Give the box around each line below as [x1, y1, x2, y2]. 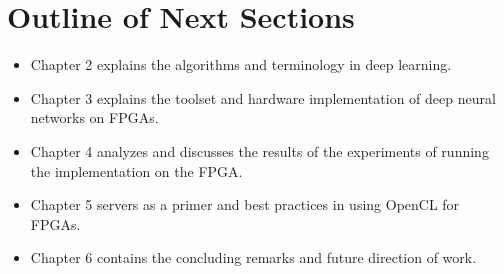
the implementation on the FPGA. [30, 160, 243, 181]
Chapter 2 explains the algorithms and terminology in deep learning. [30, 54, 452, 75]
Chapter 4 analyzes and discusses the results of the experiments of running [30, 140, 489, 161]
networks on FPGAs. [30, 107, 159, 128]
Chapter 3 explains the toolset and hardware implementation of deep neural [30, 87, 496, 108]
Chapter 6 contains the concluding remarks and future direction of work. [30, 247, 477, 268]
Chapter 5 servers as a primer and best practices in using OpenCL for [30, 194, 460, 215]
